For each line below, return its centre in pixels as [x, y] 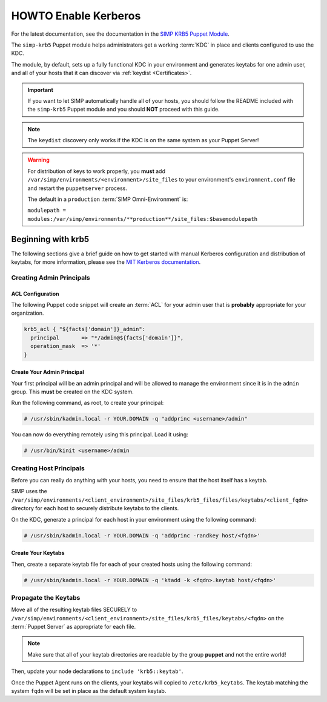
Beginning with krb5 [50, 239]
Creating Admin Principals [51, 277]
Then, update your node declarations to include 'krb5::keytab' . [97, 671]
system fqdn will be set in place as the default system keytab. [89, 691]
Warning [38, 160]
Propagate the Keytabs [46, 597]
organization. [28, 313]
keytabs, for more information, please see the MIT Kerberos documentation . [106, 262]
